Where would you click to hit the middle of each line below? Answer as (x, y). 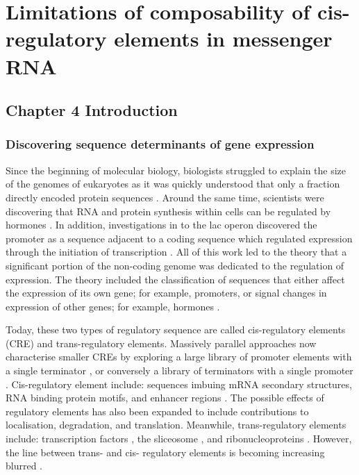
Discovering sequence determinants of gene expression (160, 144)
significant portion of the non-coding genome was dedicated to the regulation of (175, 265)
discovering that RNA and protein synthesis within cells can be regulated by (168, 211)
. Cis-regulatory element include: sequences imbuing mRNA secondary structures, (179, 384)
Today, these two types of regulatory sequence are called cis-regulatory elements (176, 330)
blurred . (24, 466)
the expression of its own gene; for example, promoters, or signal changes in (166, 293)
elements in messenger (223, 39)
